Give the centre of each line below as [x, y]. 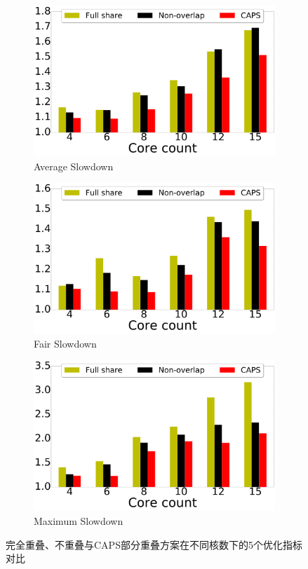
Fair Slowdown [65, 343]
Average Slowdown [74, 166]
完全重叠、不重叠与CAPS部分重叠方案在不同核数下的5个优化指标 [154, 544]
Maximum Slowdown [79, 520]
